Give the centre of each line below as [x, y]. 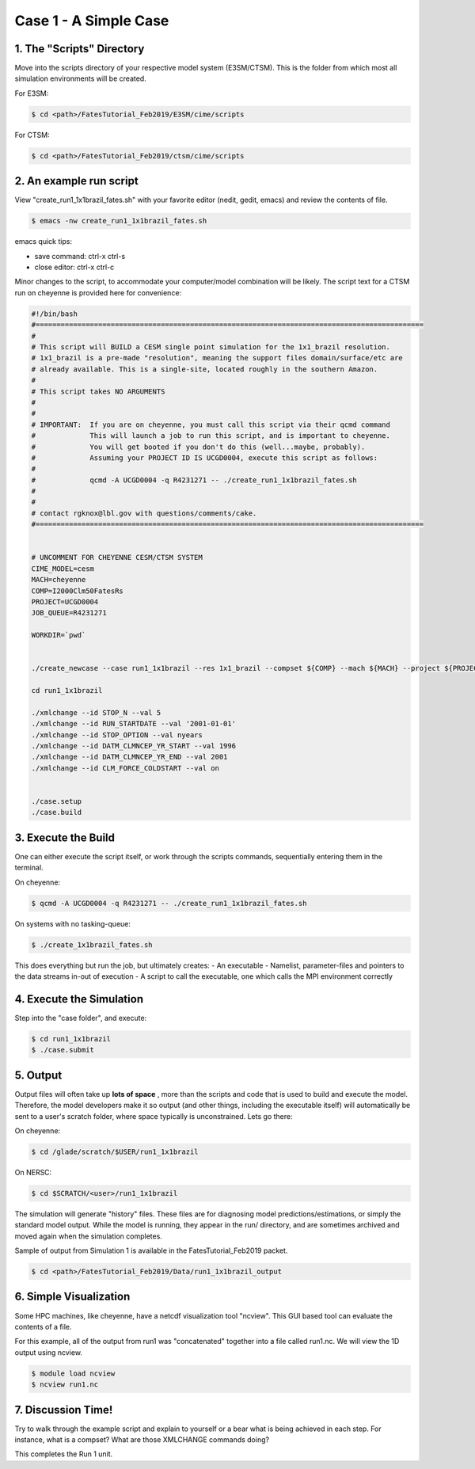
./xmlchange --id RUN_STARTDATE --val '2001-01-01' [134, 724]
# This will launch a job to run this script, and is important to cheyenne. [211, 436]
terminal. [29, 868]
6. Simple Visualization [72, 1297]
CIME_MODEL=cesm [63, 569]
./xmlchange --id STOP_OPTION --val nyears [117, 735]
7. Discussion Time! [64, 1410]
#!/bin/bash [55, 314]
